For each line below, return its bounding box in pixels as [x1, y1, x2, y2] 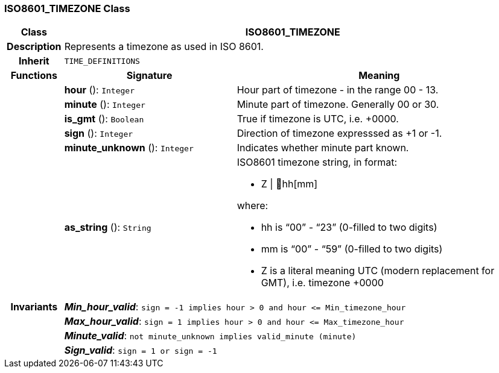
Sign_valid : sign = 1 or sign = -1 [64, 344, 217, 357]
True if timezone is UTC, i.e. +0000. [237, 113, 399, 125]
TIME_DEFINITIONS [64, 56, 140, 66]
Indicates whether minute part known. [237, 142, 409, 154]
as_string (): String [64, 221, 151, 234]
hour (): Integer [64, 84, 135, 96]
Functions [10, 69, 57, 82]
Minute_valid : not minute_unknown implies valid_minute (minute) [64, 330, 357, 342]
